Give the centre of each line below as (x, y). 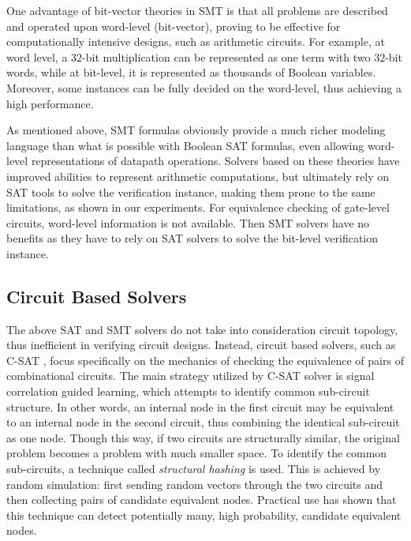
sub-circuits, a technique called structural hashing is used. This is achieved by (194, 469)
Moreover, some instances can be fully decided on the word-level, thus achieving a (204, 87)
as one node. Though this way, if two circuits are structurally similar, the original (203, 437)
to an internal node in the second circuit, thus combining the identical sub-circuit (203, 422)
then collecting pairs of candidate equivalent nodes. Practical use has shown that (202, 500)
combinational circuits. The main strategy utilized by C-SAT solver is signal (191, 376)
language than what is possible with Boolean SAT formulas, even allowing (185, 145)
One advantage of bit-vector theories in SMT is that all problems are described (197, 10)
